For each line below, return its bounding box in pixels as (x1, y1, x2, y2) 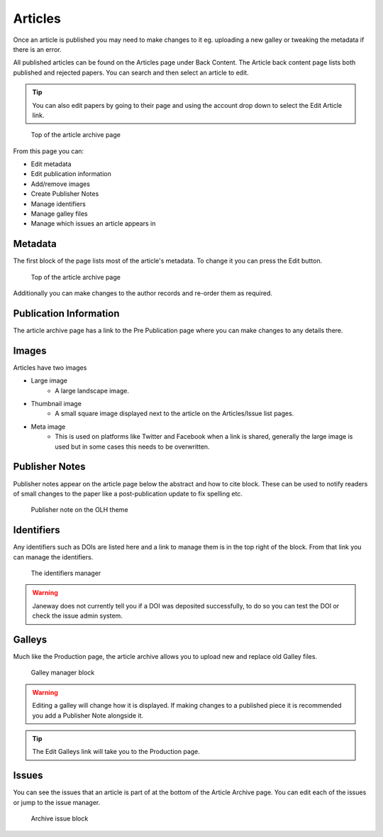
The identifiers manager (30, 569, 101, 578)
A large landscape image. (55, 386, 130, 395)
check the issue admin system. (32, 611, 123, 620)
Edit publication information (30, 170, 111, 178)
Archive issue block (30, 814, 89, 823)
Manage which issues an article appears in (30, 219, 156, 228)
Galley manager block (30, 668, 95, 677)
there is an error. (13, 45, 62, 53)
